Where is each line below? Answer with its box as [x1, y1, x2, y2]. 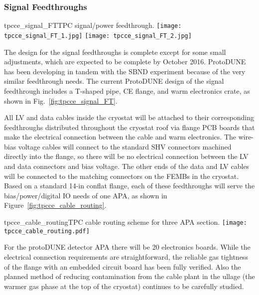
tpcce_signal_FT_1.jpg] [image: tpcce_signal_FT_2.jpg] [4, 32, 192, 39]
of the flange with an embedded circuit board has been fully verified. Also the [4, 261, 241, 272]
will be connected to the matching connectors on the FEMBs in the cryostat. [4, 170, 239, 181]
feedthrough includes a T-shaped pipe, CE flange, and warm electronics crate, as [4, 85, 250, 96]
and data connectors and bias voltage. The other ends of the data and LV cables [4, 161, 250, 171]
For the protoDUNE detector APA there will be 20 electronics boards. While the [4, 242, 251, 252]
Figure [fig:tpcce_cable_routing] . [4, 200, 107, 210]
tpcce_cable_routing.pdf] [4, 227, 90, 235]
